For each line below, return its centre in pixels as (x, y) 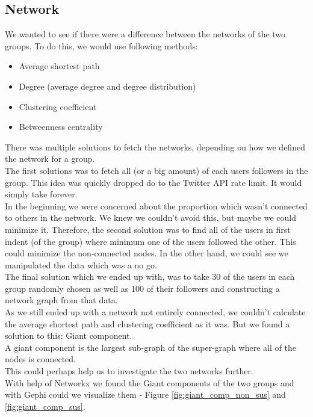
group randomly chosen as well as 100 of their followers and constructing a (142, 288)
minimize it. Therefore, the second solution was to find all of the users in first (148, 229)
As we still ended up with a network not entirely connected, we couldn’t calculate (155, 312)
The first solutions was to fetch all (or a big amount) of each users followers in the (156, 170)
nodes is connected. (40, 359)
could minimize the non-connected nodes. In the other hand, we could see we (147, 253)
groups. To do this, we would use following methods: (101, 45)
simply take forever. (41, 194)
